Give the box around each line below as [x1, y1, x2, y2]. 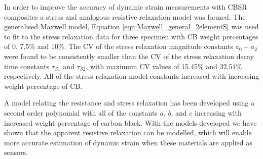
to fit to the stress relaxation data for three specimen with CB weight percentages [4, 31, 258, 41]
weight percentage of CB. [4, 80, 83, 91]
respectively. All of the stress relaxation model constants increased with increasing [4, 71, 259, 81]
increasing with [195, 107, 242, 118]
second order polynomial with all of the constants [4, 107, 158, 118]
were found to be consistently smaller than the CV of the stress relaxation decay [4, 50, 254, 61]
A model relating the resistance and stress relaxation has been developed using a [4, 97, 255, 108]
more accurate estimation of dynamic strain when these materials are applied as [4, 137, 252, 147]
